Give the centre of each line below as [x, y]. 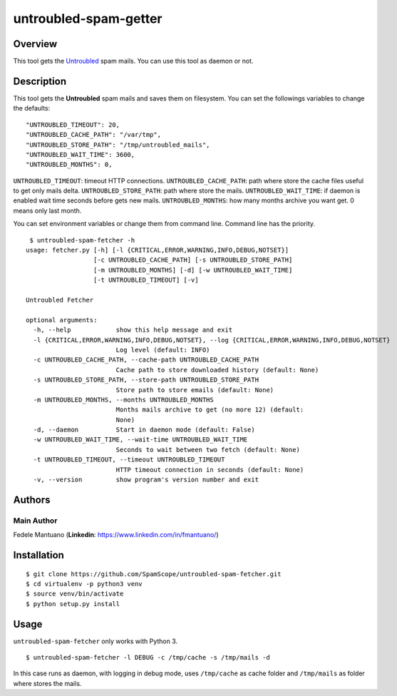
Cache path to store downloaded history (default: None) [217, 370]
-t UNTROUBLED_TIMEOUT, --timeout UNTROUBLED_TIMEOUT [129, 460]
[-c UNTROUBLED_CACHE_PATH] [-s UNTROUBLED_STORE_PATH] [193, 260]
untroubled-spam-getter [88, 19]
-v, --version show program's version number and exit [146, 480]
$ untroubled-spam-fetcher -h [82, 240]
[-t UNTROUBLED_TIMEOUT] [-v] [146, 280]
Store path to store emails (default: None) [195, 390]
